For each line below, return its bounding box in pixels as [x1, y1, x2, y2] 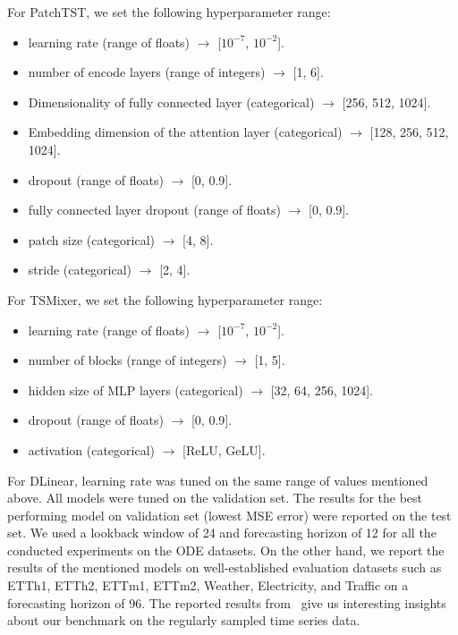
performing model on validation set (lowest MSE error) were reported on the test [7, 505, 452, 524]
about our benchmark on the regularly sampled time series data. [7, 611, 360, 630]
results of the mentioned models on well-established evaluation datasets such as [7, 558, 442, 577]
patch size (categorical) [28, 230, 156, 249]
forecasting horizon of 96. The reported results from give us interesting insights [7, 593, 446, 612]
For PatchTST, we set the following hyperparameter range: [7, 3, 331, 21]
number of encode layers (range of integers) [28, 63, 266, 81]
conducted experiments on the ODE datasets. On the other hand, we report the [7, 540, 445, 559]
